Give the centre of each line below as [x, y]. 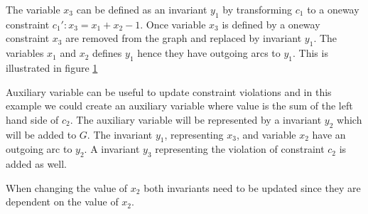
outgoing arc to [39, 149]
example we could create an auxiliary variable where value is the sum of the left [179, 106]
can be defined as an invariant [142, 9]
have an [329, 134]
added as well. [37, 164]
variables [25, 53]
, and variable [266, 134]
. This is [310, 53]
